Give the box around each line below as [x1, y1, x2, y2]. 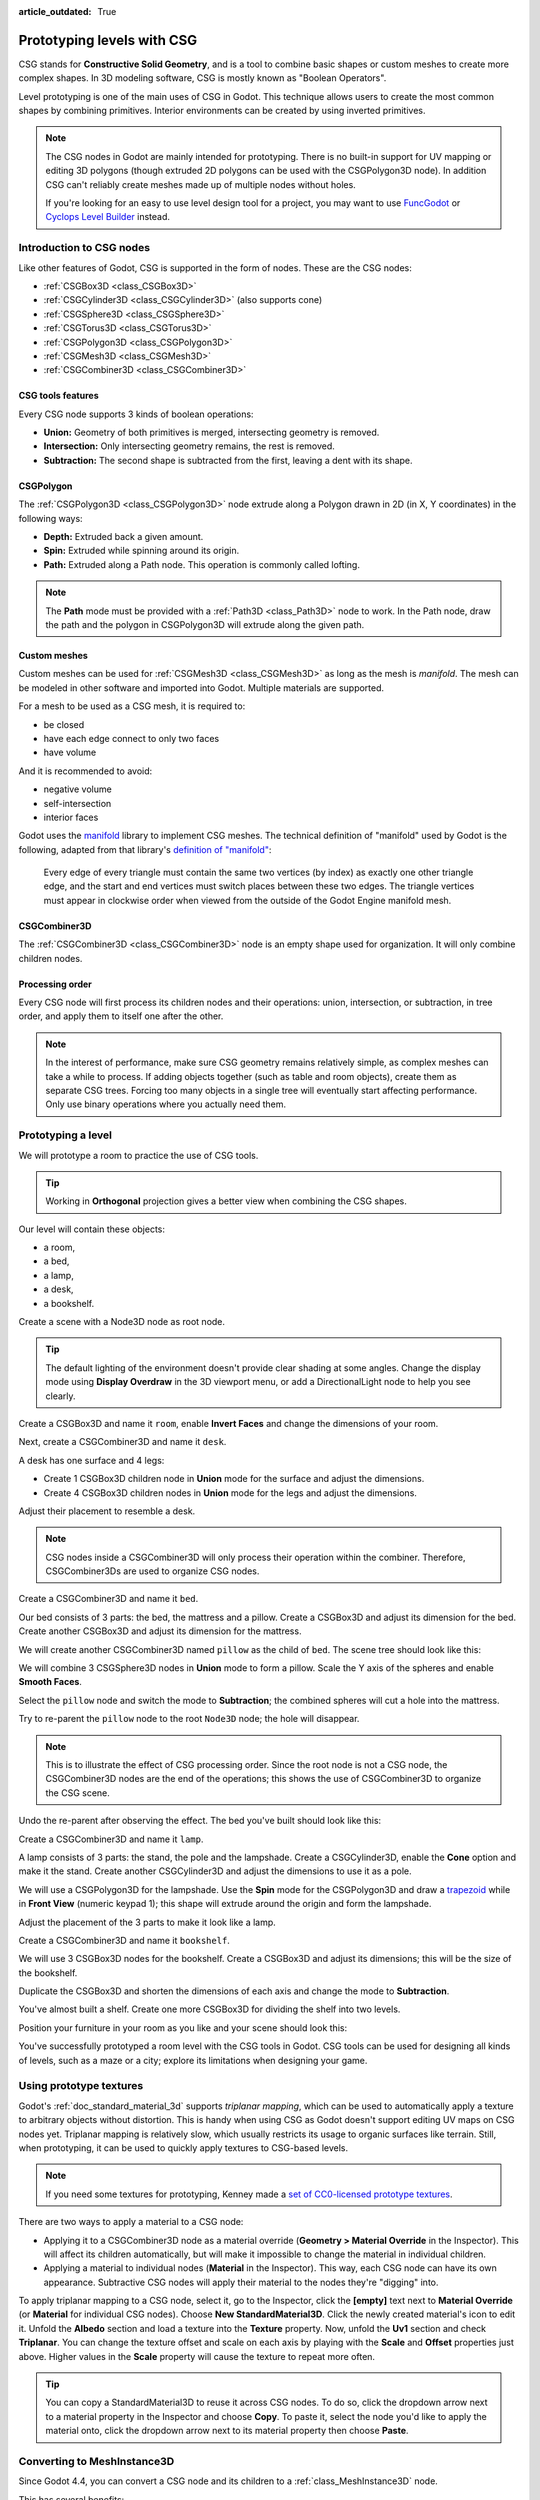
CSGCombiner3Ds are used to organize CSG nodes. [45, 1565, 260, 1577]
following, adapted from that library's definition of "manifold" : [18, 843, 272, 855]
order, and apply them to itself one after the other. [18, 1010, 224, 1022]
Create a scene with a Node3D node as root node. [18, 1316, 225, 1328]
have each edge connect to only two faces [43, 732, 220, 744]
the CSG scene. [45, 1786, 110, 1799]
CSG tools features [18, 390, 99, 402]
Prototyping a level [18, 1128, 113, 1142]
